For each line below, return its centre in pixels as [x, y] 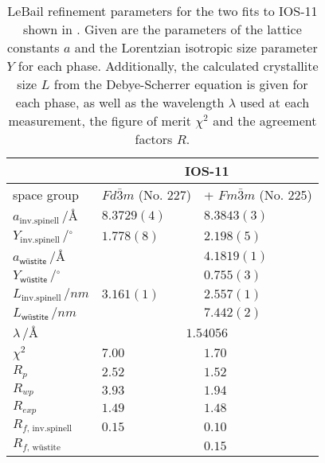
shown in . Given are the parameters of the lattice [162, 29]
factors [154, 139]
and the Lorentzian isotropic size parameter [196, 47]
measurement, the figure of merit [100, 121]
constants [33, 47]
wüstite [46, 448]
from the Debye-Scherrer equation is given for [181, 84]
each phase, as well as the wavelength [120, 102]
